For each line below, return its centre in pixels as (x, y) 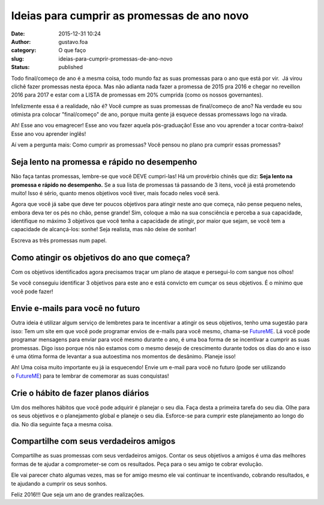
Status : (20, 67)
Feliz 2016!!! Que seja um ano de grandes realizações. (78, 494)
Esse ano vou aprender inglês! (49, 134)
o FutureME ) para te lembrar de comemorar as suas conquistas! (90, 376)
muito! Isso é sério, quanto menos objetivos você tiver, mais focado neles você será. (115, 193)
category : (24, 50)
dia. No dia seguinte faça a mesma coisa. (62, 424)
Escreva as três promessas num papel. (59, 240)
